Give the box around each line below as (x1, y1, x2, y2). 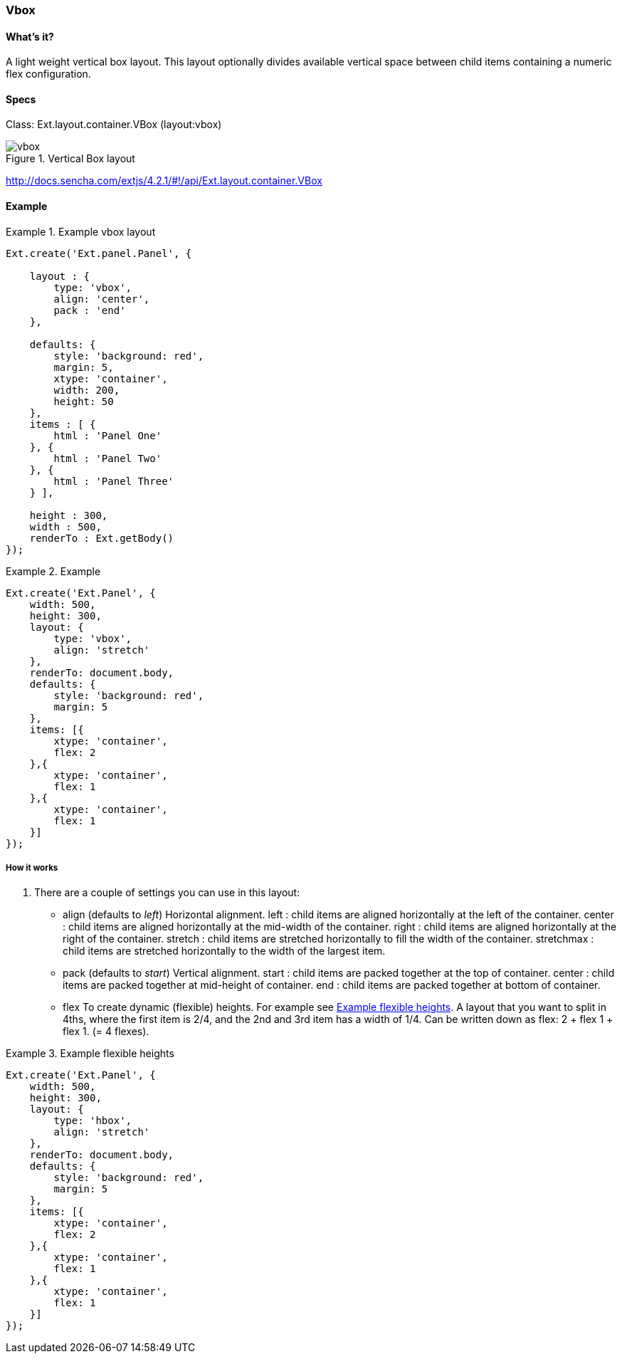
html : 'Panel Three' (53, 475, 174, 487)
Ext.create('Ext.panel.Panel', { (6, 247, 192, 259)
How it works (6, 863, 58, 873)
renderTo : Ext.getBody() (29, 532, 174, 544)
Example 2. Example (6, 565, 101, 577)
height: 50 (53, 395, 114, 407)
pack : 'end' (53, 304, 126, 316)
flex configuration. (6, 68, 91, 80)
